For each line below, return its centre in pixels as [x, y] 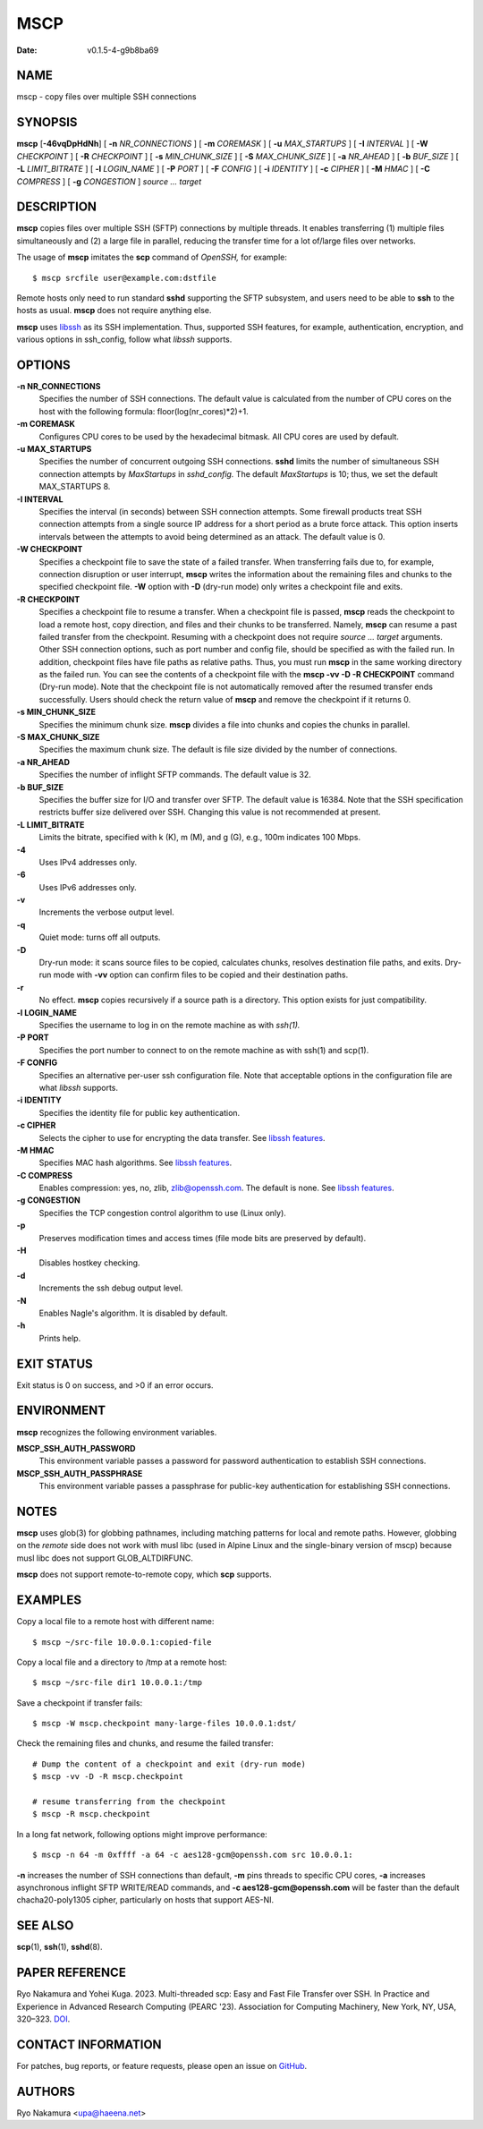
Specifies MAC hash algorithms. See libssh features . [136, 1162]
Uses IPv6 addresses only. [88, 887]
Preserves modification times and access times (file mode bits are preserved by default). [203, 1238]
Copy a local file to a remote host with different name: [115, 1622]
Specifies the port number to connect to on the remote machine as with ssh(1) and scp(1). [204, 1050]
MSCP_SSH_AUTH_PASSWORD [76, 1448]
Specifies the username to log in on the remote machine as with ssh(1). [169, 1025]
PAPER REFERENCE [72, 1973]
